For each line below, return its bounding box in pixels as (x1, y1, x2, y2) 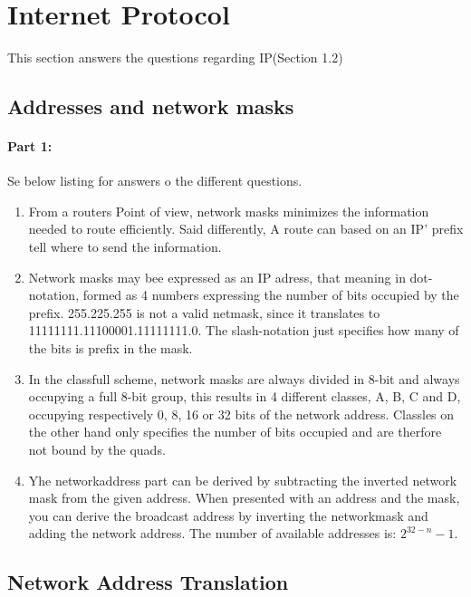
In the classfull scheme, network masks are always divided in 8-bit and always (28, 369, 460, 388)
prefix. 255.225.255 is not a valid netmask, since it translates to (28, 303, 380, 322)
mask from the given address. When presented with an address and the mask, (28, 488, 460, 507)
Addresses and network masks (7, 92, 294, 120)
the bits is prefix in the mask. (28, 339, 193, 358)
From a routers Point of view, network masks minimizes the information (28, 201, 429, 220)
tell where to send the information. (28, 237, 222, 256)
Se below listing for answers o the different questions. (7, 171, 303, 190)
